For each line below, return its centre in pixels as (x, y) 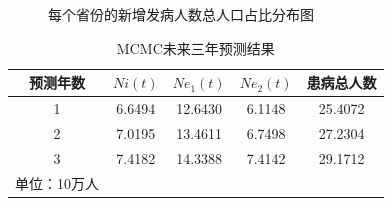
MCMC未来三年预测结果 (195, 47)
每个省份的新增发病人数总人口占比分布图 (181, 14)
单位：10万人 (57, 182)
